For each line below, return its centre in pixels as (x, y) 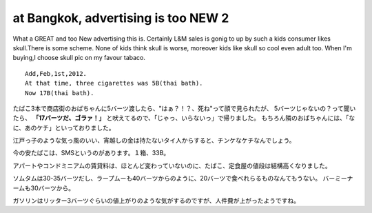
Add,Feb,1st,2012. (56, 73)
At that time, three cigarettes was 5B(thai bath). (114, 83)
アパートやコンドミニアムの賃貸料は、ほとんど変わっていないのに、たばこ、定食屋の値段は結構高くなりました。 (172, 165)
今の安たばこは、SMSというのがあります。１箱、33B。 (91, 153)
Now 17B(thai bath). (60, 93)
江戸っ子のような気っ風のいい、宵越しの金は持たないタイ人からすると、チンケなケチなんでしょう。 (154, 141)
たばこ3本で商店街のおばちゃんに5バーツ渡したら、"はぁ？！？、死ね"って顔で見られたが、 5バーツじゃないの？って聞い (184, 108)
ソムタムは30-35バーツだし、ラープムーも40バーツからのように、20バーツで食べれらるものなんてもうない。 (167, 179)
